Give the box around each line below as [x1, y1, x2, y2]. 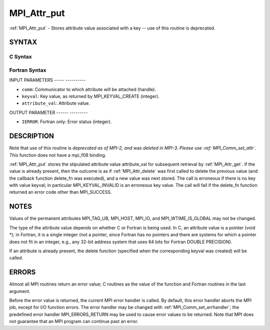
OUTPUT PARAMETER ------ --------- [9, 109, 88, 115]
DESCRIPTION [9, 132, 54, 140]
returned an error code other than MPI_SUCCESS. [9, 189, 112, 195]
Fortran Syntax [9, 67, 46, 74]
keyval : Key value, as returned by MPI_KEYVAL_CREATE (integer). [21, 93, 160, 100]
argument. [9, 288, 31, 294]
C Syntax [9, 53, 32, 60]
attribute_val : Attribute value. [21, 100, 90, 106]
